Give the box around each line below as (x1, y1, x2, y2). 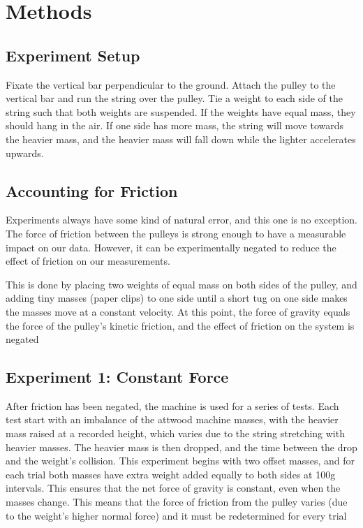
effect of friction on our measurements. (6, 254, 170, 268)
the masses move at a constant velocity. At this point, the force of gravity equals (6, 304, 350, 318)
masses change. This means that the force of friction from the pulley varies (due (6, 494, 348, 509)
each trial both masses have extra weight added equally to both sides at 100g (6, 467, 336, 481)
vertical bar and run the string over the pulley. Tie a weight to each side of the (6, 91, 343, 105)
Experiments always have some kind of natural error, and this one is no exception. (6, 212, 357, 227)
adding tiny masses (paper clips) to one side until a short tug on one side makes (6, 291, 348, 305)
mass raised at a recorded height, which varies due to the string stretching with (6, 426, 345, 441)
